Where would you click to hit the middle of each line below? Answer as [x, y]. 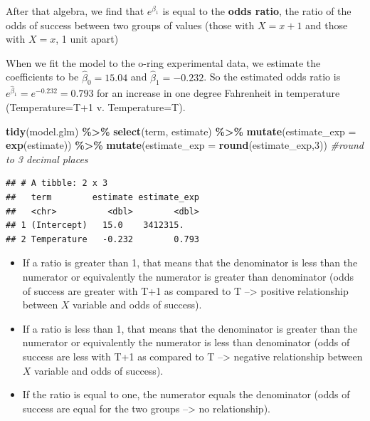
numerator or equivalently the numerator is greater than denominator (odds [188, 276]
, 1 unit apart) [87, 39]
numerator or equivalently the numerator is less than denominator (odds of [186, 342]
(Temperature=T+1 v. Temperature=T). [96, 107]
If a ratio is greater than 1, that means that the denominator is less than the [190, 263]
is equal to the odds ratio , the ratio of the [257, 11]
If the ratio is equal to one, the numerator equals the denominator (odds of [186, 394]
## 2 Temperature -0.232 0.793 [103, 239]
